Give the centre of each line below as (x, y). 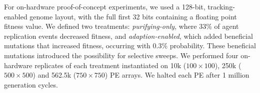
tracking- (221, 6)
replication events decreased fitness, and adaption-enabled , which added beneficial (128, 36)
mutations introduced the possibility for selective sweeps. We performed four (121, 55)
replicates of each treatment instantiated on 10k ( (110, 65)
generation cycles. (31, 84)
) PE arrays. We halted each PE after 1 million (177, 75)
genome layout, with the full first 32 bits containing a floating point (133, 16)
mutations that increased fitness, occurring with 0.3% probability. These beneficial (130, 46)
